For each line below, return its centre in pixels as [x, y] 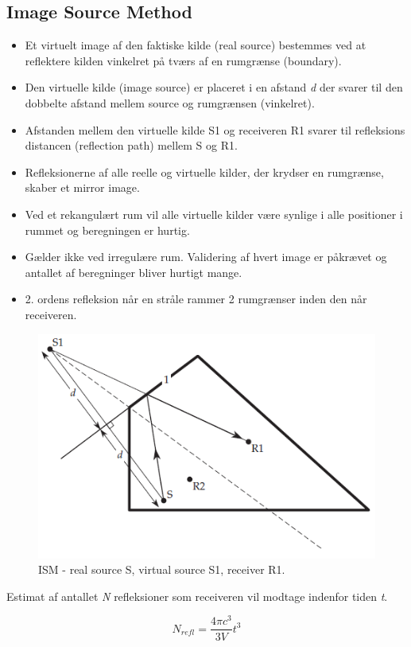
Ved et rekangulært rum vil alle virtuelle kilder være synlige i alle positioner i [214, 214]
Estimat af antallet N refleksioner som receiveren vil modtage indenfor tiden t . [197, 596]
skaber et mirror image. [82, 187]
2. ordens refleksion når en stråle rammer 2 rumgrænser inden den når [196, 299]
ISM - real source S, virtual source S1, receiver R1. [162, 569]
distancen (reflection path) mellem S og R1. [131, 145]
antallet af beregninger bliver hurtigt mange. [134, 272]
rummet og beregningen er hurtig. [107, 230]
